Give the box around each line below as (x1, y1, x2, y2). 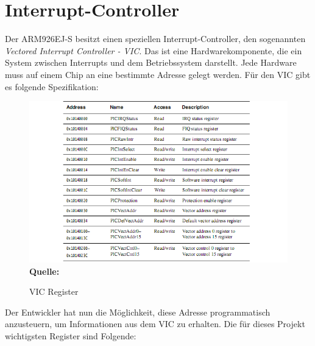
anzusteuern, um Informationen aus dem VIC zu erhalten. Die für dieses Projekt (5, 317, 305, 330)
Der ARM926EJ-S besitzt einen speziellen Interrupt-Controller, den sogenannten (5, 32, 306, 45)
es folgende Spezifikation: (5, 80, 99, 93)
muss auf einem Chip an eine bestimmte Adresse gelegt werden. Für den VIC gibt (5, 68, 311, 80)
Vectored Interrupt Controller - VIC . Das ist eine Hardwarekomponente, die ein (5, 44, 302, 57)
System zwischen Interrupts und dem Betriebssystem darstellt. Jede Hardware (5, 56, 297, 69)
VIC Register (29, 285, 79, 298)
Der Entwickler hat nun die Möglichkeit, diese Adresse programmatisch (5, 305, 271, 318)
